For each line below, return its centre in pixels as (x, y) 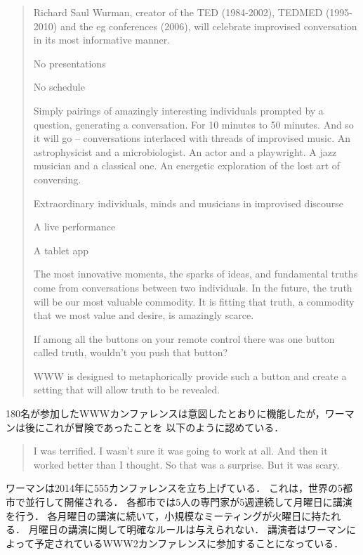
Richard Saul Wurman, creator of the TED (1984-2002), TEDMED (178, 12)
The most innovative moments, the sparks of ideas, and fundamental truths (196, 274)
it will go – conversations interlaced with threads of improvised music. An (192, 138)
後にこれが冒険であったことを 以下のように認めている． (154, 427)
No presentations (70, 63)
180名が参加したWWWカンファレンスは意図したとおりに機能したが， (165, 413)
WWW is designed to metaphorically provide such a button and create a (190, 376)
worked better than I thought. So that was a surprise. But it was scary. (186, 464)
